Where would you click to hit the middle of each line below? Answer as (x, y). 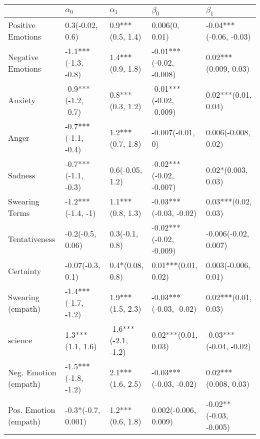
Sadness (22, 175)
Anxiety (22, 100)
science (20, 340)
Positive (22, 25)
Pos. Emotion (32, 409)
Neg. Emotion (32, 372)
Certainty (25, 271)
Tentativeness (32, 239)
